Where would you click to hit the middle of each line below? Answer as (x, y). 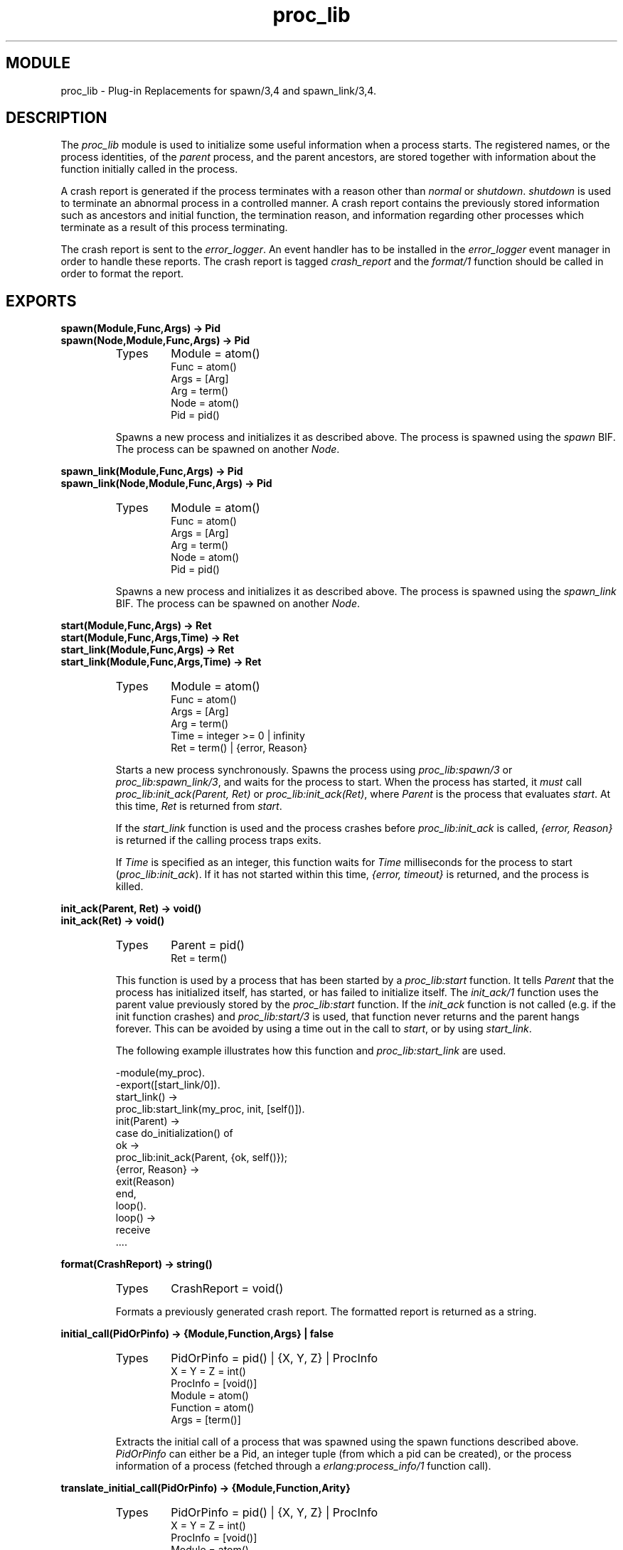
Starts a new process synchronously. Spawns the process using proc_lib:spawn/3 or (314, 770)
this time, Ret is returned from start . (199, 806)
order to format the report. (122, 274)
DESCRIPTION (57, 118)
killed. (129, 887)
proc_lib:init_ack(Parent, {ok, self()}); (202, 1158)
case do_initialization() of (174, 1133)
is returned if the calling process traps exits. (218, 840)
